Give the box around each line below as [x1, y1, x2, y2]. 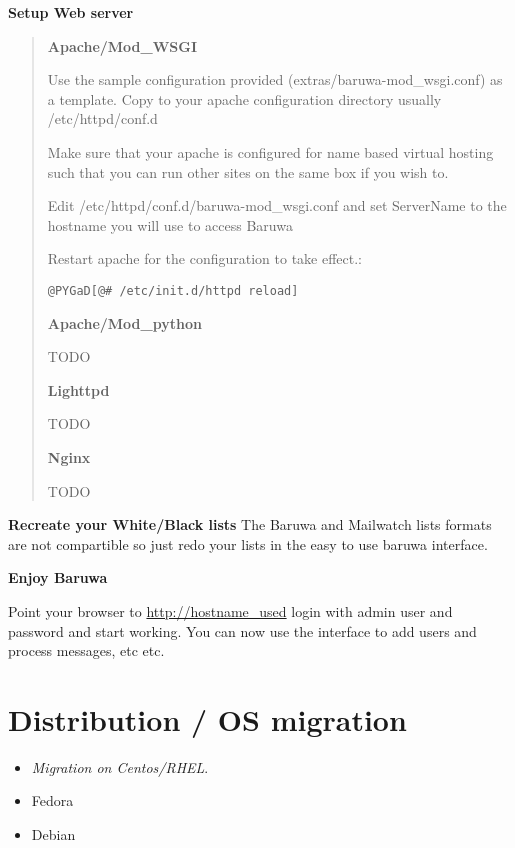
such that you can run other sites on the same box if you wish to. [47, 161, 449, 182]
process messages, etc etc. [8, 640, 165, 661]
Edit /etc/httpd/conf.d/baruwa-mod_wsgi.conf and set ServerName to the [47, 195, 507, 216]
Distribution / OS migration [8, 698, 407, 739]
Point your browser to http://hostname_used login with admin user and [8, 600, 453, 621]
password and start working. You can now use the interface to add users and [8, 620, 477, 641]
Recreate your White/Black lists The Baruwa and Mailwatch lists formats [8, 514, 492, 535]
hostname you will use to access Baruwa [47, 214, 293, 235]
